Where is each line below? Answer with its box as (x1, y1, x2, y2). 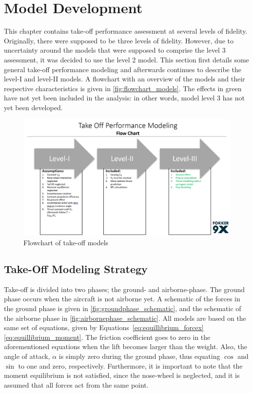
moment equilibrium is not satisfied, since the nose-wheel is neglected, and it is (4, 370, 240, 380)
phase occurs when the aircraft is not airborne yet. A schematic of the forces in (4, 294, 240, 304)
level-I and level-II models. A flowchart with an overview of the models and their (4, 74, 245, 84)
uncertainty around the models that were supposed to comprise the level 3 (4, 45, 226, 55)
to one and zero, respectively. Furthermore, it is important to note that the (18, 360, 243, 371)
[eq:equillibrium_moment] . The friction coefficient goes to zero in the (4, 332, 211, 342)
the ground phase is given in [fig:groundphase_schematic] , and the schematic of (4, 303, 241, 313)
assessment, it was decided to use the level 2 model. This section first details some (4, 54, 249, 64)
